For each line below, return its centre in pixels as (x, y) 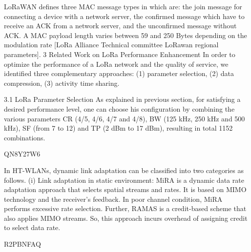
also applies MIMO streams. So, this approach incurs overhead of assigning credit (126, 218)
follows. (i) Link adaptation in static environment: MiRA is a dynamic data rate (124, 180)
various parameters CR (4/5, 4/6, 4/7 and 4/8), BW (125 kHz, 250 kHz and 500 (125, 118)
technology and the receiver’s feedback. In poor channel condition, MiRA (113, 199)
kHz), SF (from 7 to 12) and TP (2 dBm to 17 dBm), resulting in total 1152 (118, 128)
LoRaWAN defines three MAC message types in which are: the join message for (123, 6)
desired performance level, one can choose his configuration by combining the (119, 108)
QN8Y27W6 (22, 154)
